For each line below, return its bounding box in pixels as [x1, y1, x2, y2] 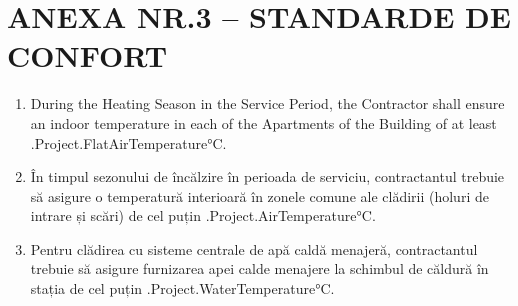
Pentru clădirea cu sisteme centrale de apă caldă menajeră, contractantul [30, 238, 478, 259]
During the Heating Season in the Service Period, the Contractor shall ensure [30, 93, 505, 114]
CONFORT [7, 35, 168, 76]
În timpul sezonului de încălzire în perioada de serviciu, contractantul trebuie [30, 166, 505, 187]
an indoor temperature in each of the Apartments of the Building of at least [30, 112, 497, 133]
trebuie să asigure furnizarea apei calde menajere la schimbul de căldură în [30, 258, 489, 279]
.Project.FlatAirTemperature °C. [30, 132, 227, 153]
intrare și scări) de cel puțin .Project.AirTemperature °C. [30, 205, 376, 226]
